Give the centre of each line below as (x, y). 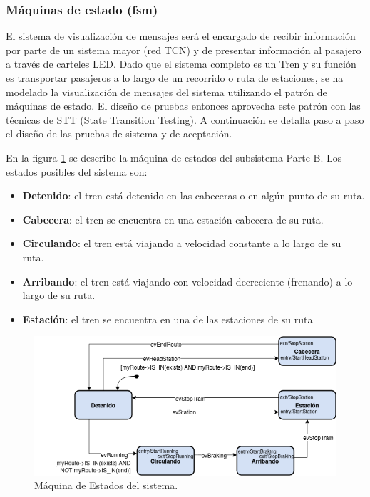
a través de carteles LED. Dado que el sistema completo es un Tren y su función (181, 64)
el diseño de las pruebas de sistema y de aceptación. (119, 134)
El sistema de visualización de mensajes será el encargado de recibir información (181, 36)
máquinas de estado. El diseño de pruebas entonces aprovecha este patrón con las (183, 106)
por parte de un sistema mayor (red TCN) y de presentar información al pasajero (184, 49)
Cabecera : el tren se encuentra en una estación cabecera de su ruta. (173, 219)
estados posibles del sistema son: (77, 171)
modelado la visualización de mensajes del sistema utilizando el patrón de (166, 91)
